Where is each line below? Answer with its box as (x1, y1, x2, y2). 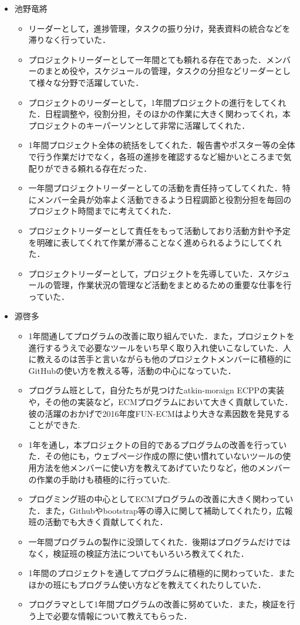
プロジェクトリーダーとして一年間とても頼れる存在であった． (28, 53, 266, 65)
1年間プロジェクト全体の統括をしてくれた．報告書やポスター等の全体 (28, 139, 295, 151)
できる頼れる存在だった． (53, 162, 152, 174)
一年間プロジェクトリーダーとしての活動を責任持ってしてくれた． (28, 182, 282, 194)
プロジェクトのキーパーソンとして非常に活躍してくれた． (28, 119, 250, 131)
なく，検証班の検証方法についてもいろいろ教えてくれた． (28, 547, 249, 559)
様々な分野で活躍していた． (36, 76, 144, 88)
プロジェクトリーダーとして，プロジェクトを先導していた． (28, 267, 258, 279)
